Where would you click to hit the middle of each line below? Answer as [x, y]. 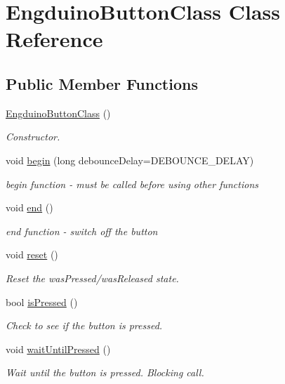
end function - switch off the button [82, 231]
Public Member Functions [102, 83]
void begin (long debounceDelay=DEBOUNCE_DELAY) [130, 160]
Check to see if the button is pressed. [84, 325]
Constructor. [33, 137]
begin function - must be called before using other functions [132, 184]
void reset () [32, 254]
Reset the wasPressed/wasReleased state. [92, 278]
